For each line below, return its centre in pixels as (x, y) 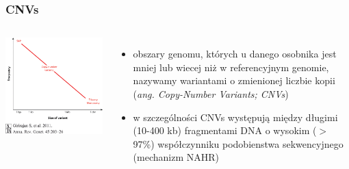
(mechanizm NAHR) (176, 157)
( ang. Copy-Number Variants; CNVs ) (211, 94)
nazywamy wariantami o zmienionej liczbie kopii (234, 80)
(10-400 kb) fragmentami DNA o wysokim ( (225, 130)
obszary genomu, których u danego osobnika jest (235, 54)
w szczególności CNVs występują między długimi (235, 117)
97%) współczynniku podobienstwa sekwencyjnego (238, 143)
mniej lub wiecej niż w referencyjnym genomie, (231, 67)
